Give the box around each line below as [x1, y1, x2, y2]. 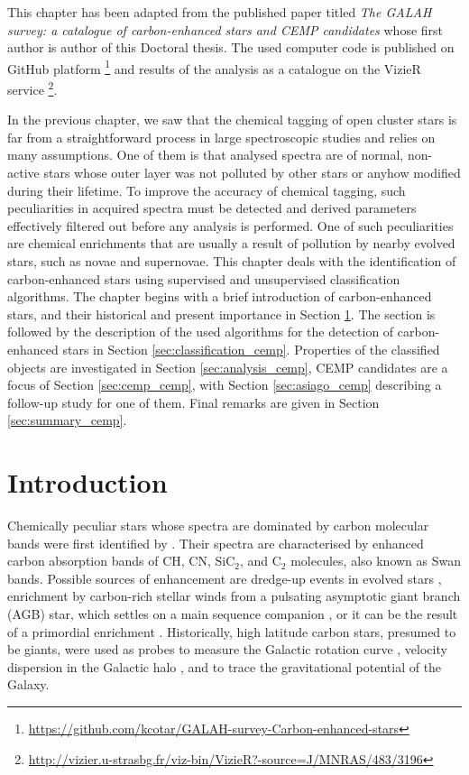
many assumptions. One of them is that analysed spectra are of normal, [7, 145, 404, 164]
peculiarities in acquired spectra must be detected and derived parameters [7, 198, 417, 217]
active [7, 163, 40, 182]
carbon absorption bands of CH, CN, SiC [7, 551, 235, 570]
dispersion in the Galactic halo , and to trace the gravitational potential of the [7, 657, 442, 676]
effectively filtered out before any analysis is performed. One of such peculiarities [7, 216, 454, 235]
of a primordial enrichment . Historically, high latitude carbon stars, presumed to [7, 622, 456, 641]
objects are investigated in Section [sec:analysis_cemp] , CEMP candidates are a [7, 357, 448, 376]
